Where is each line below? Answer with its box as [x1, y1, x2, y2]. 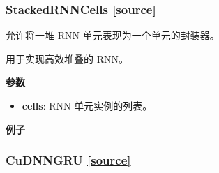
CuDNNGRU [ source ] [6, 151, 131, 169]
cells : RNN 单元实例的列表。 [22, 98, 153, 112]
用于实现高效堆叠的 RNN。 [6, 51, 128, 66]
